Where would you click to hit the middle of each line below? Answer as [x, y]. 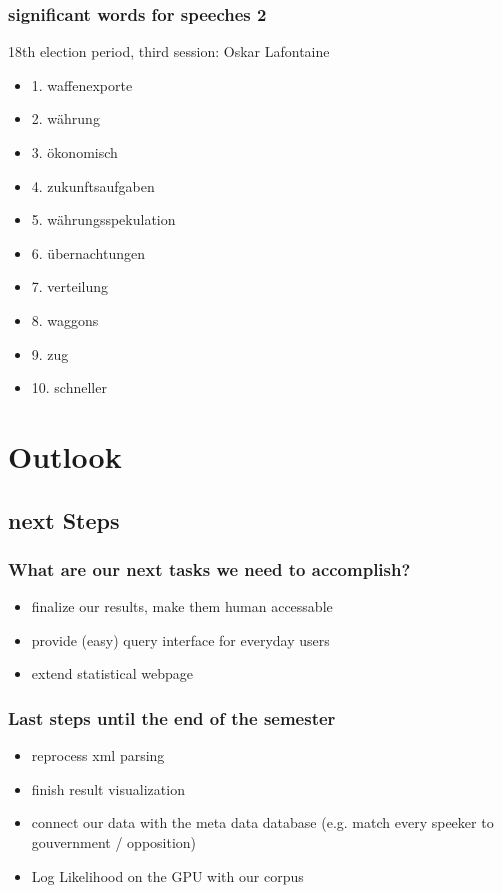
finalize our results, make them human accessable [182, 606]
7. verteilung [70, 286]
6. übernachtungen [88, 252]
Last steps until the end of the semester [172, 717]
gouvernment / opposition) [114, 841]
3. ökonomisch [74, 152]
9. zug [50, 353]
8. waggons [65, 319]
